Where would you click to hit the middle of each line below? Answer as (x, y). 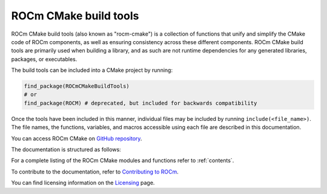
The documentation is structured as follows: (66, 150)
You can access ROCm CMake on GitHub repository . (77, 138)
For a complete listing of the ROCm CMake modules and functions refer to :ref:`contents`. (123, 161)
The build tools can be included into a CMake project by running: (92, 70)
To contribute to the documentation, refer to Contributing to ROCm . (95, 172)
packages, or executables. (44, 59)
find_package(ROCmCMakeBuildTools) (77, 86)
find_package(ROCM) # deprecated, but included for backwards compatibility (140, 103)
